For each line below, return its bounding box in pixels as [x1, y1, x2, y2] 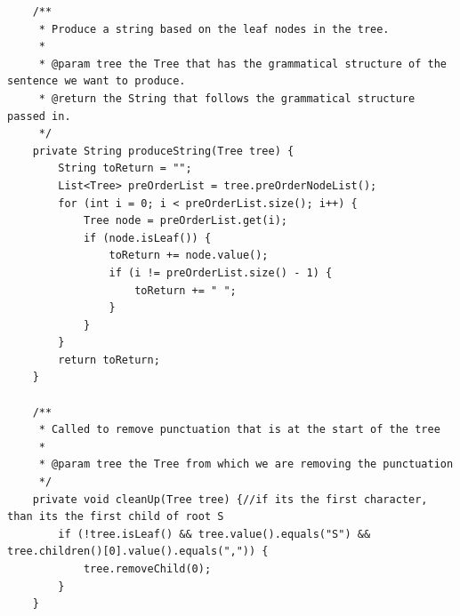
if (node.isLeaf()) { [83, 231, 212, 244]
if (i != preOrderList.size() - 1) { [109, 266, 333, 279]
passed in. [7, 109, 71, 123]
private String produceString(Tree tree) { [32, 144, 295, 157]
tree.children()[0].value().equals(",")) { [7, 545, 269, 558]
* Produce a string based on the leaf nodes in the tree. [38, 22, 390, 36]
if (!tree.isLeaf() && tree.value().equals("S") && [58, 527, 371, 540]
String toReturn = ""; [58, 162, 192, 175]
